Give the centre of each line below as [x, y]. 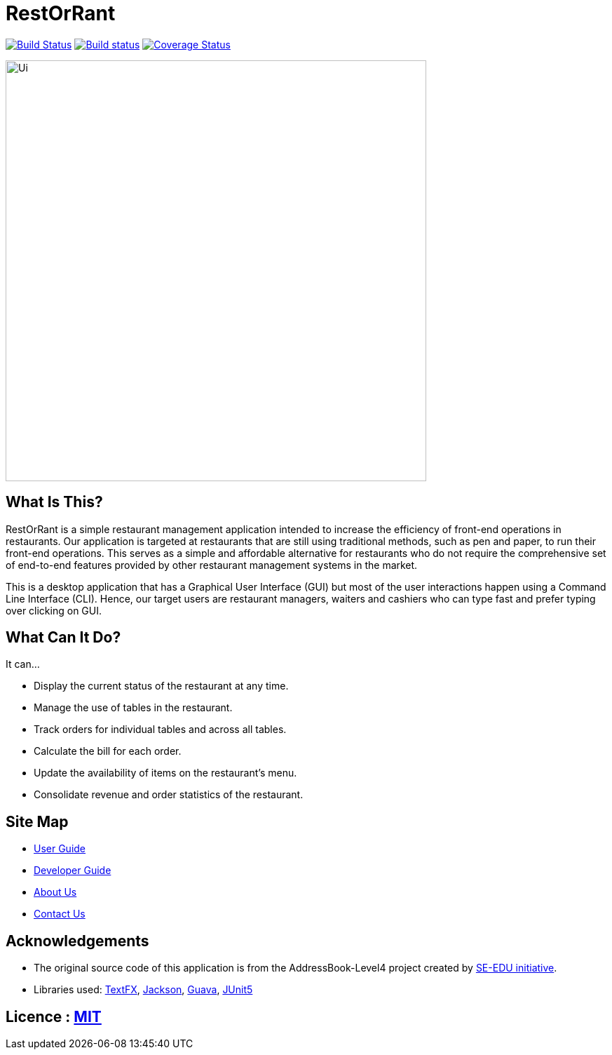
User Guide [60, 849]
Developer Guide [73, 871]
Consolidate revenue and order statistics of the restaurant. [169, 795]
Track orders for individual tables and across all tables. [160, 730]
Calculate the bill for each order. [108, 751]
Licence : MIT [54, 1016]
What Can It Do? [63, 638]
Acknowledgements [77, 941]
